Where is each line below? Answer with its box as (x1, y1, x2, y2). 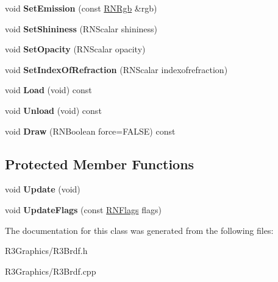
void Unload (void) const (5, 104, 102, 116)
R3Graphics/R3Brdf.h (5, 244, 88, 257)
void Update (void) (5, 183, 80, 196)
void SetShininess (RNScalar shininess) (5, 22, 158, 35)
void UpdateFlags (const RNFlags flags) (5, 203, 162, 216)
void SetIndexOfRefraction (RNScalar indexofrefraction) (5, 63, 228, 76)
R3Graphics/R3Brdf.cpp (5, 264, 96, 277)
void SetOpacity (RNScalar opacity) (5, 43, 146, 55)
